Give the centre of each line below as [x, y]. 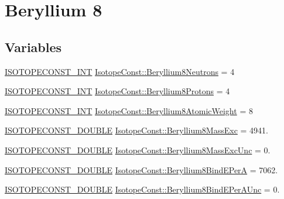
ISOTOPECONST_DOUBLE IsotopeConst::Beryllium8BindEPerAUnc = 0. [142, 189]
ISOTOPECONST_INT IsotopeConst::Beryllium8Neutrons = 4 [120, 71]
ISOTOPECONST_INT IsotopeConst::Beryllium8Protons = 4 [117, 91]
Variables [33, 47]
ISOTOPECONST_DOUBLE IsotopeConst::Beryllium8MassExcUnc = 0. [138, 150]
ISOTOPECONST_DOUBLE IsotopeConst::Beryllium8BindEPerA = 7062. [141, 169]
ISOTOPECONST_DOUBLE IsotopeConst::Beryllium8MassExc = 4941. [136, 130]
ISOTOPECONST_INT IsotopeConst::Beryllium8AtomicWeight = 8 [129, 110]
